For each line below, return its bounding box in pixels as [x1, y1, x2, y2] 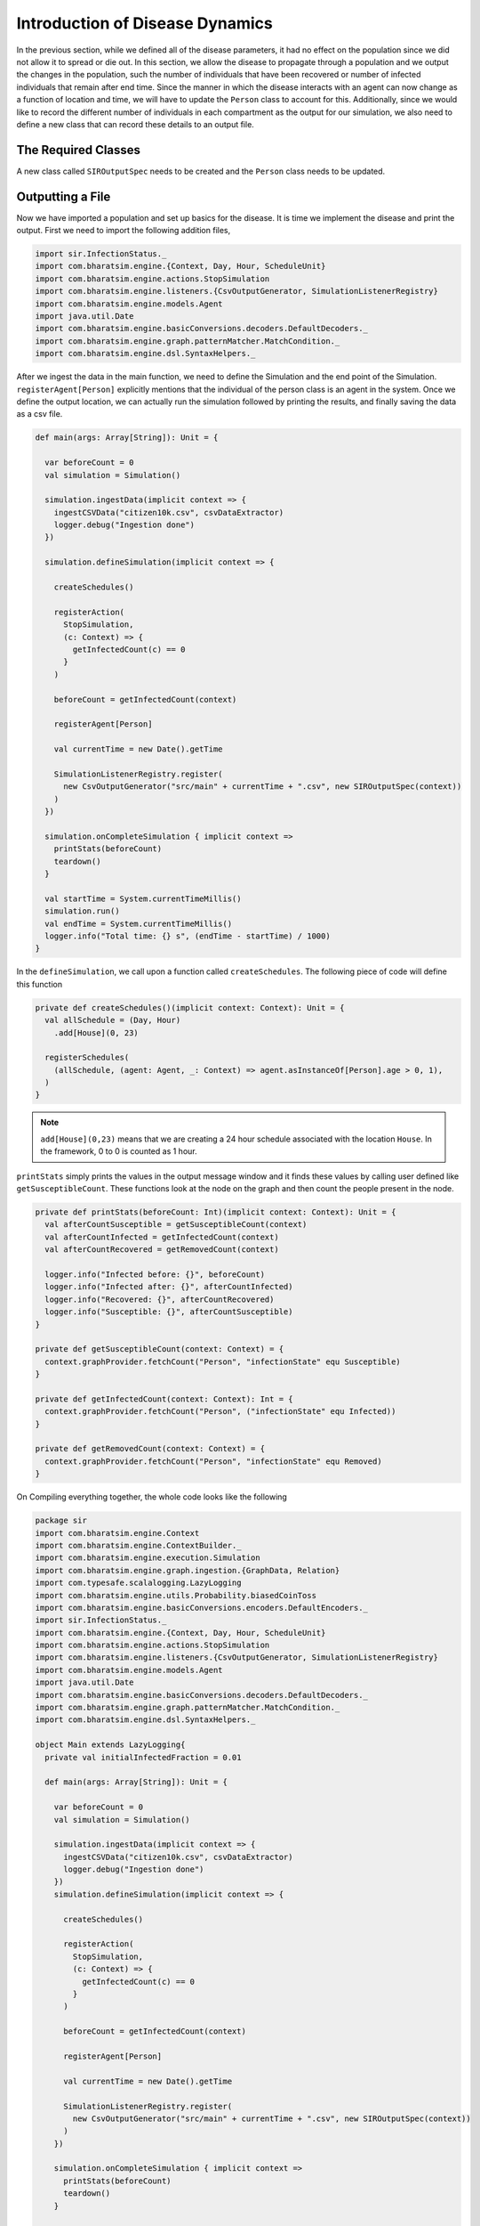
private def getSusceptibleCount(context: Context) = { [35, 1345, 284, 1354]
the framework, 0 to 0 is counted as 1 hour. [40, 1146, 197, 1157]
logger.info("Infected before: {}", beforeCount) [44, 1269, 266, 1280]
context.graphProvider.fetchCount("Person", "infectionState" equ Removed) [44, 1456, 382, 1466]
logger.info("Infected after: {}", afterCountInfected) [44, 1282, 293, 1292]
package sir [35, 1515, 88, 1526]
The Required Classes [16, 142, 141, 158]
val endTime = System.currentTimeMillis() [44, 918, 233, 929]
